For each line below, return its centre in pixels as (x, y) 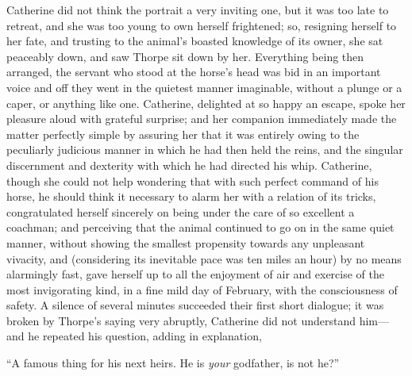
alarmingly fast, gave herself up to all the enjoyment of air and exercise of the (195, 274)
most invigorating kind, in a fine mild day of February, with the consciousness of (202, 289)
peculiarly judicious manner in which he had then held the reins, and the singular (205, 150)
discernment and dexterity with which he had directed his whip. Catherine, (189, 165)
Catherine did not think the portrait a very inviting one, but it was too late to (198, 10)
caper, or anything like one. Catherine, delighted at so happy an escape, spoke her (206, 103)
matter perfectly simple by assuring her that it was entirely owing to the (183, 134)
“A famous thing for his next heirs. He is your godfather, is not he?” (173, 363)
